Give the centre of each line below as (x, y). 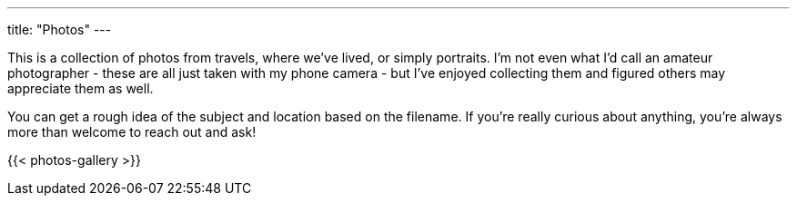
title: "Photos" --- (60, 29)
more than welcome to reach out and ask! (132, 132)
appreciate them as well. (81, 88)
